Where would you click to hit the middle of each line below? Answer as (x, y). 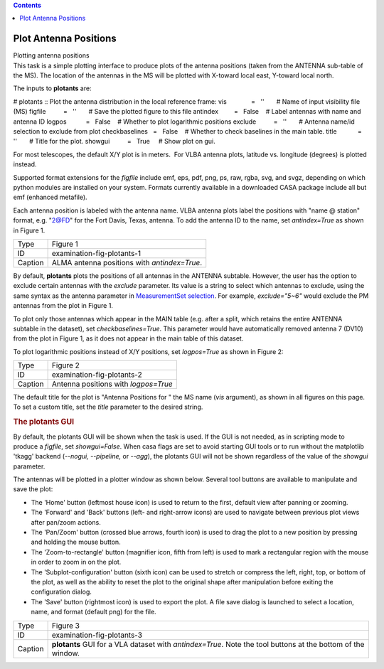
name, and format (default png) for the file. (94, 612)
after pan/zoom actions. (66, 522)
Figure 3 (65, 626)
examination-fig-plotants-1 (96, 253)
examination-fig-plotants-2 (97, 375)
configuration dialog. (62, 592)
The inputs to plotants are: (52, 88)
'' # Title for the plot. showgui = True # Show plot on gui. (114, 141)
